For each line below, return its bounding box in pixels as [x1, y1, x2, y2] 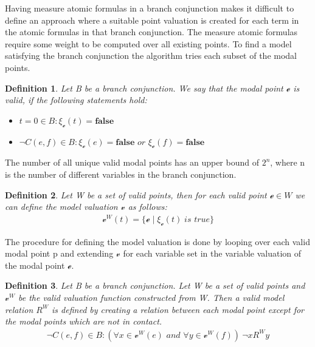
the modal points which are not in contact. [5, 315, 162, 328]
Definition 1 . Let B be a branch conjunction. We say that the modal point [5, 81, 283, 94]
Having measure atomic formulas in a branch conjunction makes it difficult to [5, 2, 294, 14]
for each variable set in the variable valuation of [123, 247, 302, 260]
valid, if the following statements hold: [5, 93, 147, 106]
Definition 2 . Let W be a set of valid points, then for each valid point [5, 188, 267, 201]
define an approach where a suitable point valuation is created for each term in [5, 13, 299, 26]
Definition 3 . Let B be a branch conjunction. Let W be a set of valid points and [5, 279, 305, 292]
